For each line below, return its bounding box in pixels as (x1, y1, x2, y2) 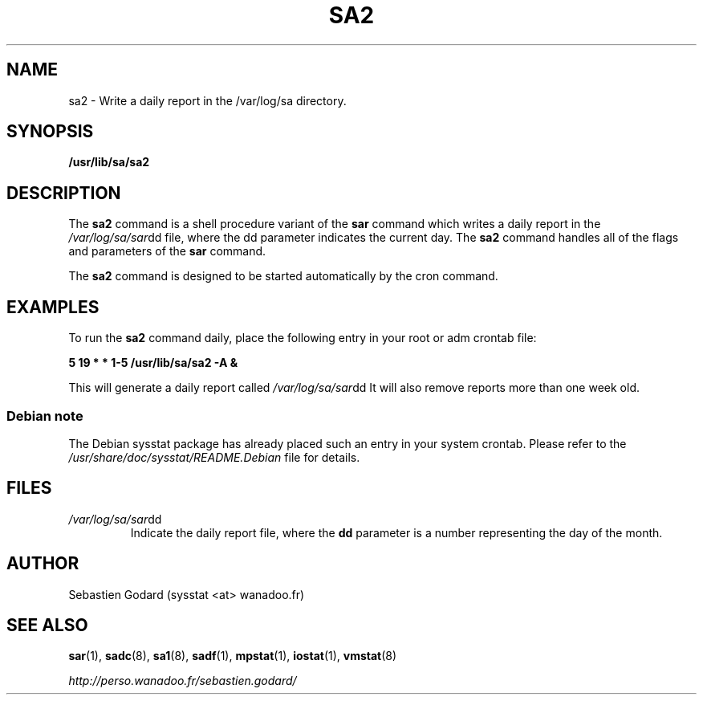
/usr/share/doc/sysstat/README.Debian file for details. (68, 450, 360, 464)
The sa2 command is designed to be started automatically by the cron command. (68, 269, 498, 283)
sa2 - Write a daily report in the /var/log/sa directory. (68, 93, 347, 108)
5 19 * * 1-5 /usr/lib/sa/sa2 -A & (68, 356, 238, 370)
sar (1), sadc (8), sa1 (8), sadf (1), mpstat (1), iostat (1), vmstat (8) (68, 649, 397, 663)
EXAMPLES (6, 296, 100, 317)
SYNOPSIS (6, 121, 94, 142)
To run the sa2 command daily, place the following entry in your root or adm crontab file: (68, 331, 537, 345)
